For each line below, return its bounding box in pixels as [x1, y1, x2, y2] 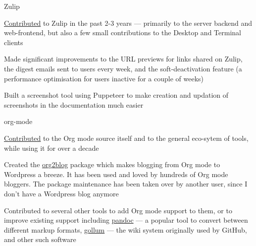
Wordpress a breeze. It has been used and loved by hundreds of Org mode [4, 169, 228, 179]
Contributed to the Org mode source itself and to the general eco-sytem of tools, [4, 132, 249, 143]
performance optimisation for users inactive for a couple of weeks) [4, 73, 204, 83]
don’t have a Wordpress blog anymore [4, 188, 119, 198]
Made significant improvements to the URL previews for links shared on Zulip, [4, 54, 243, 64]
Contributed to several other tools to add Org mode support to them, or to [4, 205, 232, 215]
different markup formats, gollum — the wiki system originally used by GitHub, [4, 224, 247, 235]
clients [4, 37, 23, 47]
